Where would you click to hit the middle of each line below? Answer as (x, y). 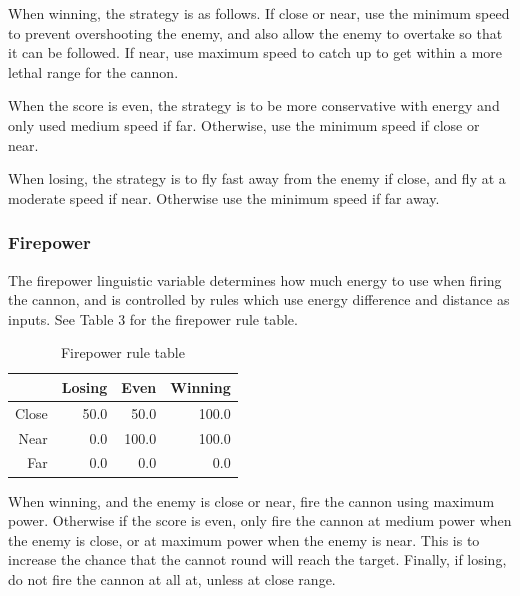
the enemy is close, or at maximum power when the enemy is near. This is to (244, 539)
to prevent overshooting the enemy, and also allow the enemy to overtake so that (255, 32)
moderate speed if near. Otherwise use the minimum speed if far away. (224, 197)
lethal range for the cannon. (93, 71)
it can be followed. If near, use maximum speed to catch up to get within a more (255, 52)
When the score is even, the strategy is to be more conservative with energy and (254, 105)
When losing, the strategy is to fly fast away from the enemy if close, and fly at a (257, 178)
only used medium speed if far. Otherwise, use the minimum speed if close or (244, 124)
